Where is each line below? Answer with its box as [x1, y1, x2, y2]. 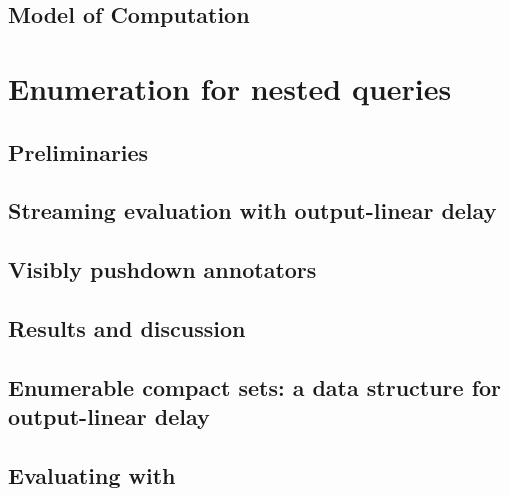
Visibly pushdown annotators [8, 254, 317, 285]
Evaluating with [8, 459, 176, 490]
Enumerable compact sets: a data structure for [8, 371, 502, 402]
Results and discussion [8, 312, 246, 343]
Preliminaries [8, 136, 149, 167]
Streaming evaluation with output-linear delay [8, 195, 497, 226]
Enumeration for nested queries [8, 67, 452, 108]
